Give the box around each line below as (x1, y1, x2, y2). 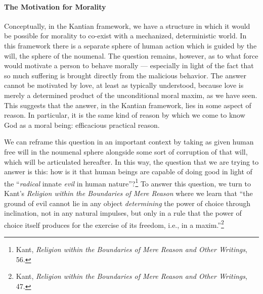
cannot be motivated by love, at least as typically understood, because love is (4, 80, 244, 90)
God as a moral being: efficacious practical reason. (4, 119, 160, 130)
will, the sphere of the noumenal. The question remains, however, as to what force (4, 50, 258, 61)
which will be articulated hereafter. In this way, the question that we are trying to (4, 156, 259, 167)
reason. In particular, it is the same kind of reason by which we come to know (4, 110, 245, 120)
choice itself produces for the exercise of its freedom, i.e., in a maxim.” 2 (4, 218, 224, 230)
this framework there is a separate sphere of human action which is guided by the (4, 40, 257, 51)
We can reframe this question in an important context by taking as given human (4, 136, 254, 147)
